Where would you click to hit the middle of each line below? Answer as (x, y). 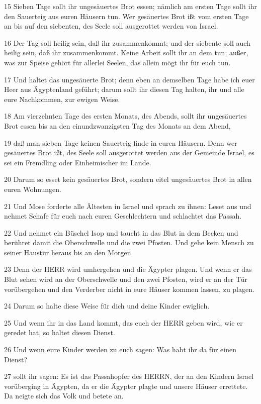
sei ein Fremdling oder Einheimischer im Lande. (78, 162)
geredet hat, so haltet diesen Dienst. (60, 332)
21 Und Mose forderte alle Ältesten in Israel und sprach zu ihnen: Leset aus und (128, 206)
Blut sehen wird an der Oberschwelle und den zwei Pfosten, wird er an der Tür (126, 279)
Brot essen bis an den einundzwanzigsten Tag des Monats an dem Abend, (117, 125)
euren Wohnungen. (33, 189)
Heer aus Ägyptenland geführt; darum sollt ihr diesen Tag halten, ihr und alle (124, 89)
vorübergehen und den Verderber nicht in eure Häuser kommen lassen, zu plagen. (129, 289)
